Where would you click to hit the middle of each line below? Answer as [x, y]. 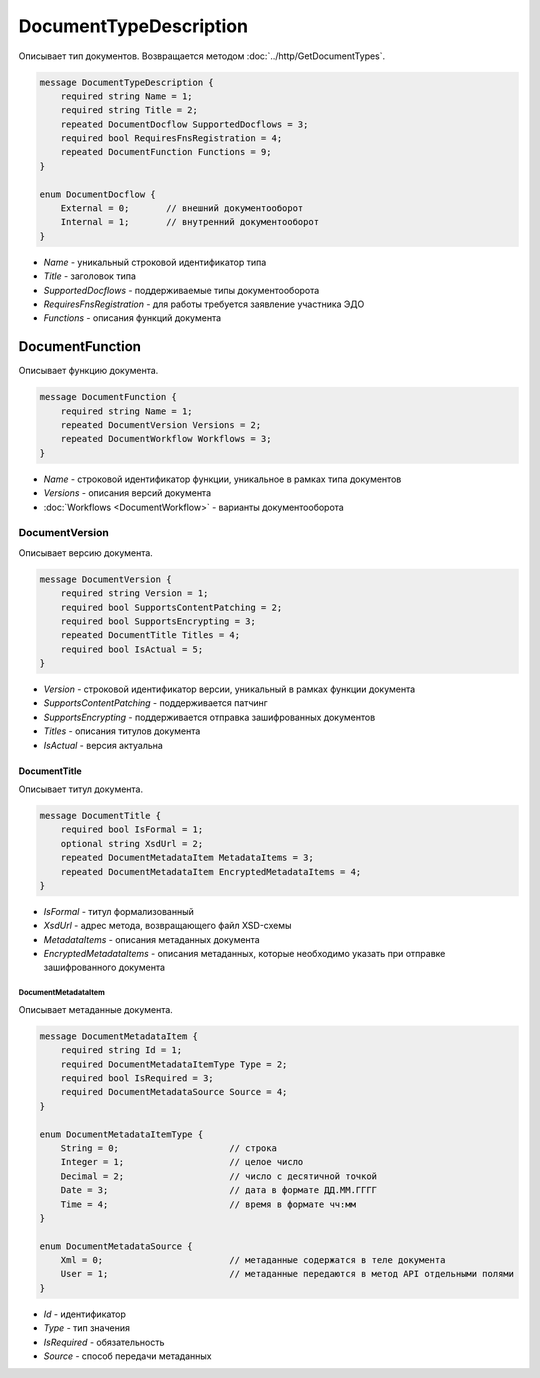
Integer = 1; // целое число [182, 1162]
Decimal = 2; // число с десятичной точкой [219, 1176]
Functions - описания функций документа [132, 318]
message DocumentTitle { [100, 815]
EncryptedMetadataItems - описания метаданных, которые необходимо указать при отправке [244, 954]
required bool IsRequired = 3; [137, 1078]
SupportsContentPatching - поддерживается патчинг [156, 703]
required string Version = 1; [134, 593]
